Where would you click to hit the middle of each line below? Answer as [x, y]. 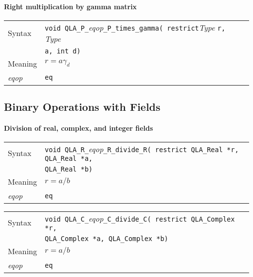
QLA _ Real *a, [69, 159]
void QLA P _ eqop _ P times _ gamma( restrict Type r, [135, 27]
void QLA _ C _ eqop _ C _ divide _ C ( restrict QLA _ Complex [140, 219]
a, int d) [63, 51]
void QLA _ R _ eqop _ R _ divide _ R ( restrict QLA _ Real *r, [142, 149]
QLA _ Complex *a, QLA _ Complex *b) [107, 239]
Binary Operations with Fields [82, 107]
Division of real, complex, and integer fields [79, 128]
